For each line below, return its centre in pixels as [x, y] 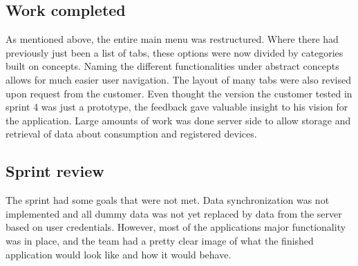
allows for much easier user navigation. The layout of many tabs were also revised [178, 79]
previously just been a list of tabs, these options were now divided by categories [175, 52]
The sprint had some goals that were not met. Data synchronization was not [168, 200]
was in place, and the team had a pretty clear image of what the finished [160, 240]
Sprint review [55, 171]
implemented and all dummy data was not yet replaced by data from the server [174, 213]
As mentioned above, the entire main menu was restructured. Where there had [172, 39]
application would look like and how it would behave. [119, 254]
